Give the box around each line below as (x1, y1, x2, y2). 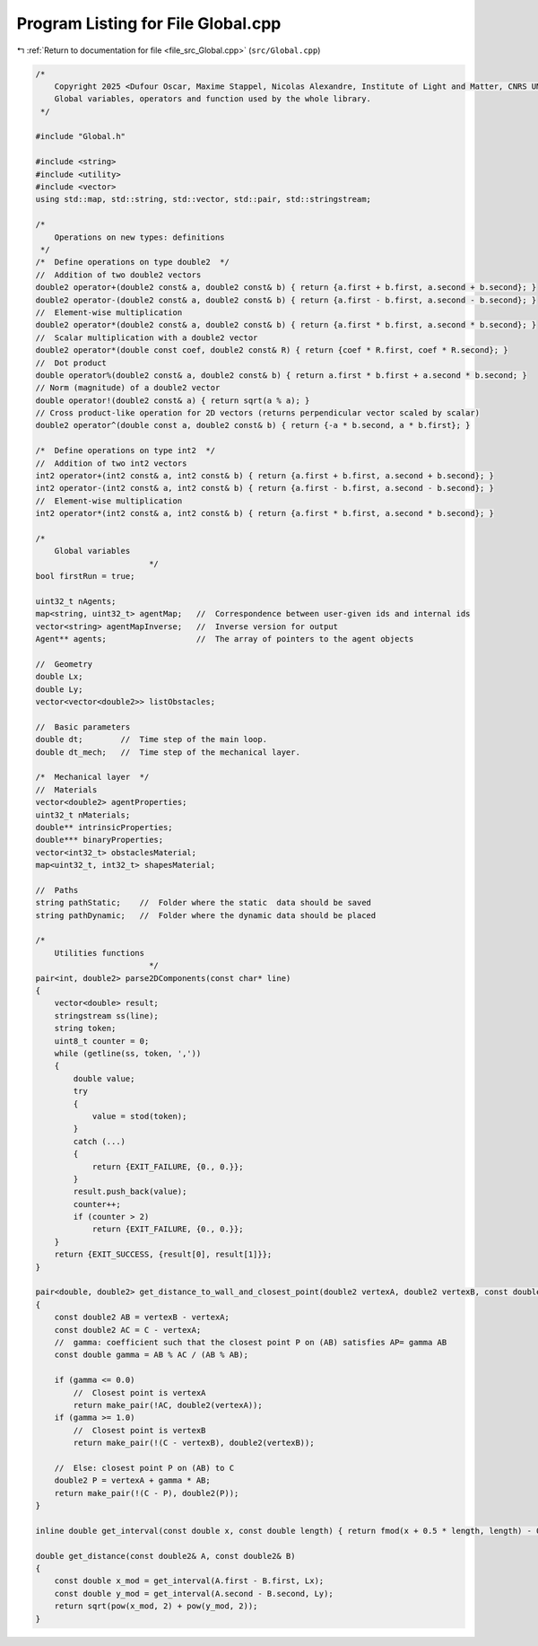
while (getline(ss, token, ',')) (54, 1048, 202, 1058)
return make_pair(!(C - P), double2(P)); (54, 1488, 239, 1498)
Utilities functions (54, 948, 145, 958)
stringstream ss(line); (54, 1011, 159, 1020)
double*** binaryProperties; (35, 835, 164, 845)
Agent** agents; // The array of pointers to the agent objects (35, 634, 414, 644)
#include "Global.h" (35, 131, 126, 142)
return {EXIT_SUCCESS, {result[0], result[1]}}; (54, 1249, 273, 1260)
